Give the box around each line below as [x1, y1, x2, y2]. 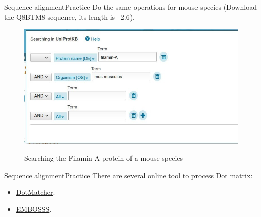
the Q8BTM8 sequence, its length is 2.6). [4, 11, 135, 22]
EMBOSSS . [16, 203, 52, 214]
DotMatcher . [16, 187, 55, 197]
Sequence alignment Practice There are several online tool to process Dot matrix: [4, 170, 253, 180]
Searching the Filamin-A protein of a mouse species [24, 153, 183, 164]
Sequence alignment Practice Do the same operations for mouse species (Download [4, 2, 257, 12]
